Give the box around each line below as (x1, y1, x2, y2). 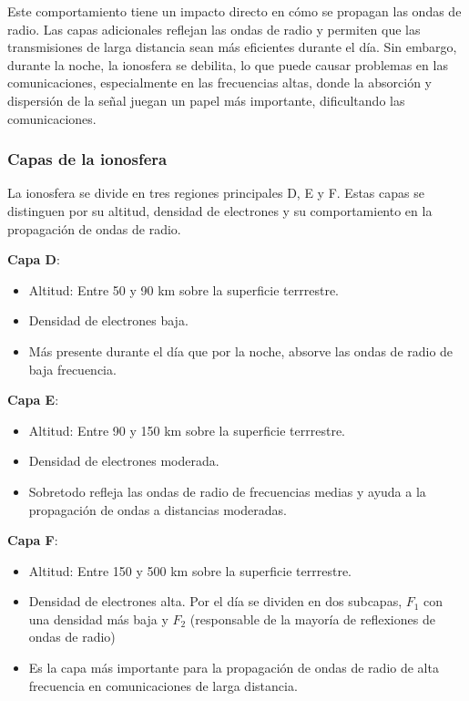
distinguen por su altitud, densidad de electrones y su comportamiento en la (7, 201, 433, 220)
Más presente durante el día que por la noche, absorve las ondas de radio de (28, 341, 454, 360)
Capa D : (7, 250, 60, 269)
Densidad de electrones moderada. (28, 451, 219, 470)
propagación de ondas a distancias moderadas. (28, 500, 287, 519)
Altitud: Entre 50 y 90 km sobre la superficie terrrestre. (28, 280, 339, 299)
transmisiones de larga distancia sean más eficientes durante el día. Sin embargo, (7, 37, 457, 57)
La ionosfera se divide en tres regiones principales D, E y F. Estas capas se (7, 183, 424, 202)
